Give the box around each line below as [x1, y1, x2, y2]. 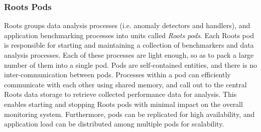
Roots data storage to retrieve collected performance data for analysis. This [4, 89, 237, 99]
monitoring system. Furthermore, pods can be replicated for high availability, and [4, 108, 255, 119]
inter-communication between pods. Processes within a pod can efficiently [4, 69, 231, 80]
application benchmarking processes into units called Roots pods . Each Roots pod [4, 30, 254, 40]
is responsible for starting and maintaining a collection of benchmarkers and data [4, 40, 254, 50]
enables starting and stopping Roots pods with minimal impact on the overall [4, 98, 243, 109]
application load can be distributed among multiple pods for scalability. [4, 118, 224, 129]
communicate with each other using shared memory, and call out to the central [4, 79, 247, 89]
